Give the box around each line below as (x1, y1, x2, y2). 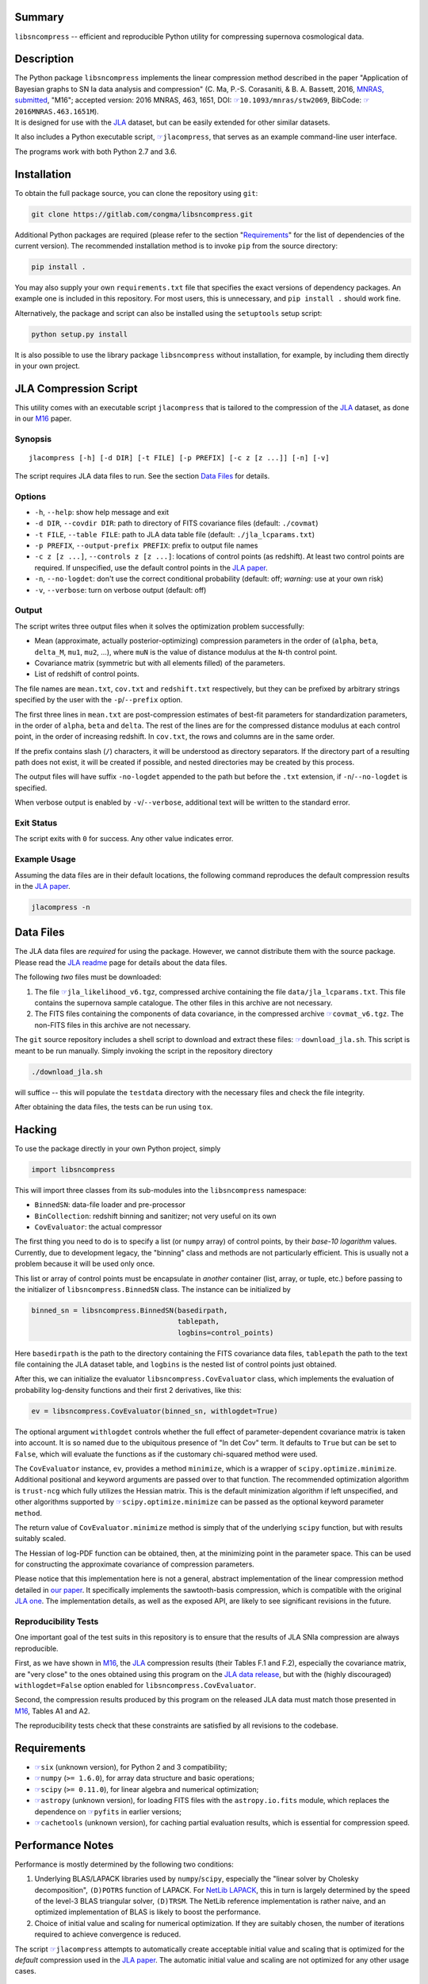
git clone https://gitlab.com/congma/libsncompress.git (31, 210, 254, 218)
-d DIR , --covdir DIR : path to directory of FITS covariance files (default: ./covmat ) (34, 518, 319, 528)
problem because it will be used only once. (14, 1259, 155, 1269)
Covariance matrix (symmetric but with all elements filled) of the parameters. (34, 658, 285, 667)
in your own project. (14, 361, 81, 371)
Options (14, 490, 47, 502)
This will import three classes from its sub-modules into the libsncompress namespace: (14, 1185, 307, 1194)
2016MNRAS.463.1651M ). (14, 106, 99, 116)
